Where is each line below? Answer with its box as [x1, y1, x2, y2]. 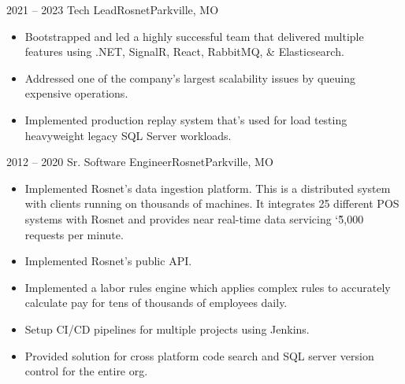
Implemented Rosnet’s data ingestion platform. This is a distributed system [24, 179, 391, 196]
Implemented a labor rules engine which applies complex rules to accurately [24, 279, 391, 295]
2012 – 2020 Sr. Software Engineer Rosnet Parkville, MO [6, 153, 273, 170]
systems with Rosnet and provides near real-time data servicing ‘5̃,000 [24, 210, 364, 227]
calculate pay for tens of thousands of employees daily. [24, 294, 288, 311]
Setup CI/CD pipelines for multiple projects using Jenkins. [24, 320, 310, 337]
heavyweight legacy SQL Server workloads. [24, 127, 232, 143]
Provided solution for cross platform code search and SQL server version [24, 347, 374, 364]
